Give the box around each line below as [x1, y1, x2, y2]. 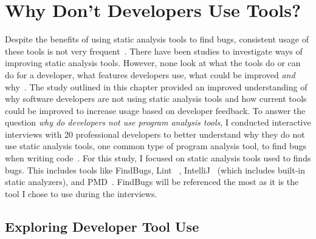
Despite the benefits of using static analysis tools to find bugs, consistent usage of [5, 33, 309, 45]
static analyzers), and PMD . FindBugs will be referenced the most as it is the [5, 175, 299, 188]
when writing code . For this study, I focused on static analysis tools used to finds [5, 152, 311, 164]
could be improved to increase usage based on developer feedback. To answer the [5, 104, 306, 116]
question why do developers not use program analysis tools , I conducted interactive [5, 116, 311, 129]
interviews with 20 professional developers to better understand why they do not [5, 127, 305, 140]
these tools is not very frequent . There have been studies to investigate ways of [5, 44, 303, 57]
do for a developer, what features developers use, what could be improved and [5, 68, 295, 81]
